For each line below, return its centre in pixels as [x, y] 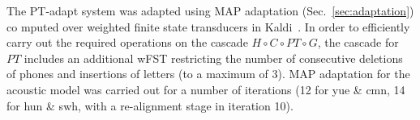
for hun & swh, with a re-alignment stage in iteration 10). [150, 105]
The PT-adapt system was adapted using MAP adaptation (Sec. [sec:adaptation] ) [210, 10]
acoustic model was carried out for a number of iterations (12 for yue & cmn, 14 [206, 89]
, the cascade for [358, 42]
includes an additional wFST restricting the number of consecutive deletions [213, 58]
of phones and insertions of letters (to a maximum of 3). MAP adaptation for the [208, 74]
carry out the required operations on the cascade [127, 42]
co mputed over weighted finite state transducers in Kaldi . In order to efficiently [208, 26]
